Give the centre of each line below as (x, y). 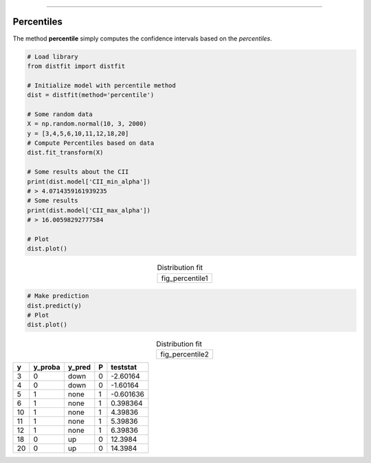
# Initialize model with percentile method (102, 85)
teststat (124, 367)
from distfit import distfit (76, 66)
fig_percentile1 (185, 278)
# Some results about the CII (78, 172)
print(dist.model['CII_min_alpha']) (89, 181)
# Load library (53, 56)
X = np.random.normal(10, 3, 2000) (87, 124)
